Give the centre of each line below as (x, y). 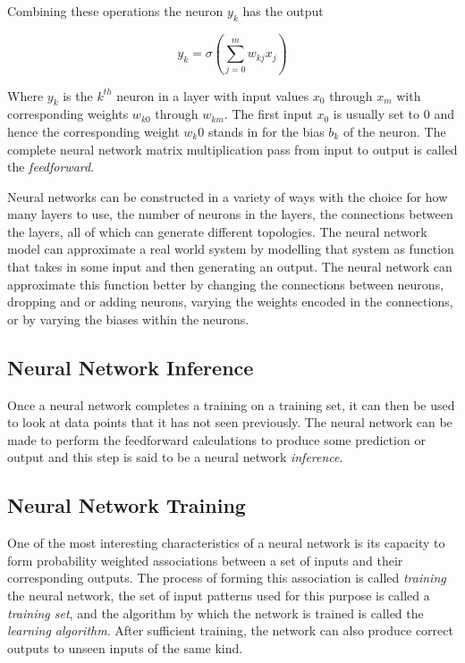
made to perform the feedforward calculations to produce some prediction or (216, 439)
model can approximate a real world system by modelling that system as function (231, 249)
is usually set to (376, 114)
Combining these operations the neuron (115, 11)
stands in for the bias (266, 131)
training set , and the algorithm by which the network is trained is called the (216, 613)
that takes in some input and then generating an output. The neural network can (230, 267)
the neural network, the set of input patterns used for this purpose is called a (219, 595)
